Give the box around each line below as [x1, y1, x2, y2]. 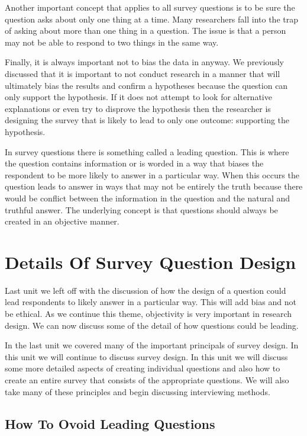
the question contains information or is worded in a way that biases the [5, 157, 264, 169]
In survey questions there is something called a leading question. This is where [5, 145, 289, 158]
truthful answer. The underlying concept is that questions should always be [5, 203, 278, 216]
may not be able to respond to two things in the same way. [5, 36, 219, 48]
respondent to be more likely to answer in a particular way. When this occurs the [5, 168, 299, 181]
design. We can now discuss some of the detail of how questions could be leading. [5, 319, 299, 331]
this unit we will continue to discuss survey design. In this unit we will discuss [5, 350, 288, 363]
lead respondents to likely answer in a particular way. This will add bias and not [5, 296, 296, 308]
